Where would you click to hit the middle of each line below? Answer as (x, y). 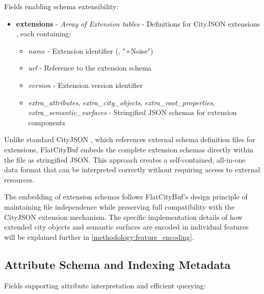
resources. (19, 179)
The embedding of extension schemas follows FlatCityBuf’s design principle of (126, 197)
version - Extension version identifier (86, 85)
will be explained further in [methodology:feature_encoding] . (99, 236)
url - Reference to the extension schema (90, 68)
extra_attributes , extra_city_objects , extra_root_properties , (122, 102)
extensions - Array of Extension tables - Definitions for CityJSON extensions (138, 23)
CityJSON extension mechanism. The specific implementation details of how (123, 217)
